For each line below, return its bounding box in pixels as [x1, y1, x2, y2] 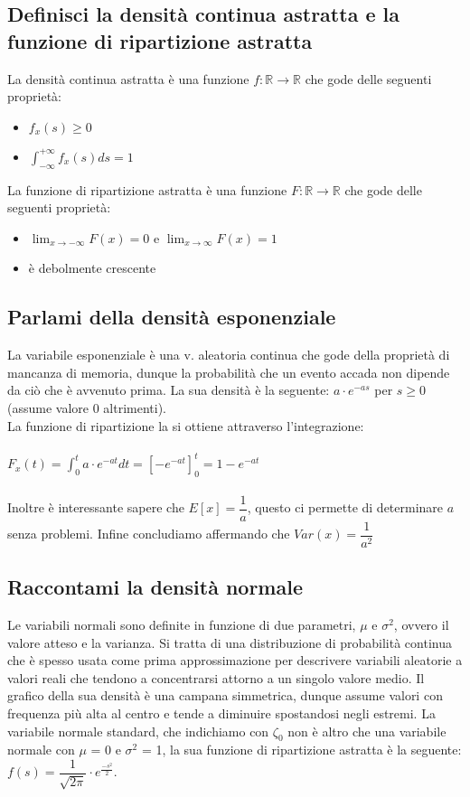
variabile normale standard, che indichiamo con [7, 721, 269, 740]
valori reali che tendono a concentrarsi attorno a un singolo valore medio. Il [7, 668, 425, 687]
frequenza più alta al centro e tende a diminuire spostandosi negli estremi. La [7, 703, 436, 722]
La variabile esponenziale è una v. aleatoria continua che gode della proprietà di [7, 345, 450, 364]
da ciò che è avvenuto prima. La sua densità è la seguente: [7, 380, 330, 399]
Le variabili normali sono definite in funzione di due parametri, [7, 614, 356, 633]
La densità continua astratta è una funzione [7, 69, 249, 88]
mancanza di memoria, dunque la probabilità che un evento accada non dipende [7, 362, 450, 381]
